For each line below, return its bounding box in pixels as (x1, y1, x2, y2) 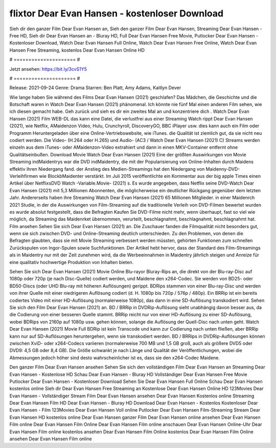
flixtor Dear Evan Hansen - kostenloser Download (9, 8, 224, 19)
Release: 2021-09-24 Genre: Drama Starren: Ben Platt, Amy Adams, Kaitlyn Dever (9, 85, 181, 91)
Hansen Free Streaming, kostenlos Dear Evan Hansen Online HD (9, 47, 145, 53)
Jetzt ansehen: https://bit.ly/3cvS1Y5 (9, 66, 87, 72)
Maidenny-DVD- (205, 166, 240, 172)
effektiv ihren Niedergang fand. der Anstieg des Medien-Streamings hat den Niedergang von (9, 166, 205, 172)
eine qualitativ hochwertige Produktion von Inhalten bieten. (9, 259, 134, 265)
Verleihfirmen (9, 173, 38, 179)
